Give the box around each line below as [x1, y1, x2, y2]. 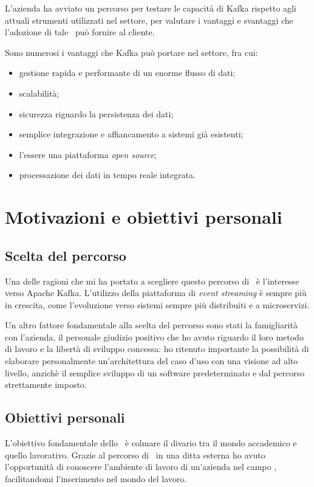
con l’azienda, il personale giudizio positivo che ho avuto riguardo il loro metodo [5, 330, 304, 343]
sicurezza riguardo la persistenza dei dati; [19, 107, 174, 120]
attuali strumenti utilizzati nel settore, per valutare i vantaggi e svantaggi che [5, 13, 293, 26]
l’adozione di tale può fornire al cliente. [5, 26, 155, 38]
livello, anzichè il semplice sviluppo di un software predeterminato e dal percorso [5, 366, 305, 379]
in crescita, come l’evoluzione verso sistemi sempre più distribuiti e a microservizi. [5, 298, 310, 311]
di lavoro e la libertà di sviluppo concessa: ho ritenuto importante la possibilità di [5, 342, 309, 355]
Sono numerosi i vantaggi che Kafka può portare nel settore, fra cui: [5, 46, 258, 58]
